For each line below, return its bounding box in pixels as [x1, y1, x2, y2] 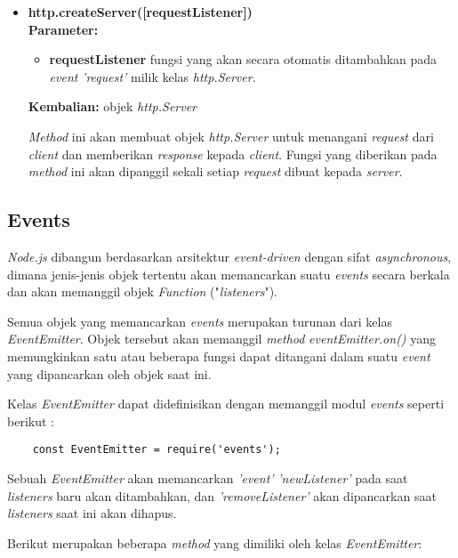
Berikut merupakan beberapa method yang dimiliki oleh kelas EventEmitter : [7, 533, 422, 552]
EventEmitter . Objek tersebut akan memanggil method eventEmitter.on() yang [7, 329, 437, 348]
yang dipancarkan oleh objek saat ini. [7, 364, 212, 383]
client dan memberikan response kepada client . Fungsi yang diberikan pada [28, 144, 438, 163]
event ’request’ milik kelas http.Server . [49, 67, 256, 85]
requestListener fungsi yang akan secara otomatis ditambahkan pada [49, 50, 438, 69]
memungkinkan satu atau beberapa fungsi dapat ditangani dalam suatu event [7, 346, 430, 365]
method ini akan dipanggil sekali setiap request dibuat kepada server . [28, 162, 403, 181]
